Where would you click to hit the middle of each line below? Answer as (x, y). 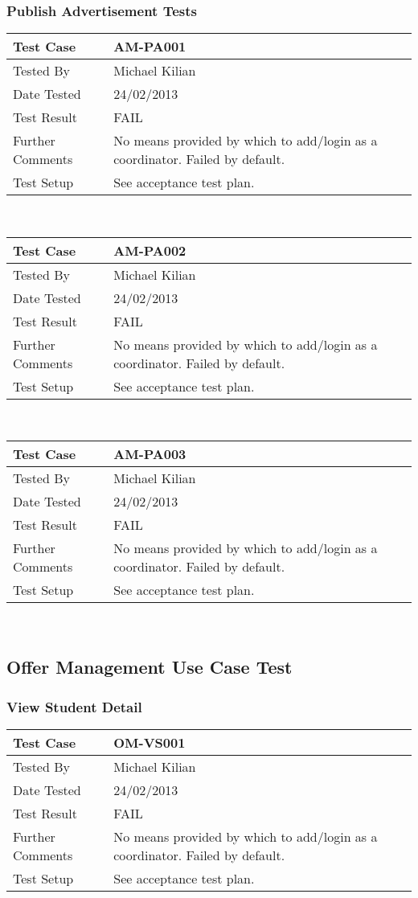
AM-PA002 (150, 250)
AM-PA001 (150, 47)
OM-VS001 (150, 742)
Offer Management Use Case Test (150, 667)
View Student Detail (74, 706)
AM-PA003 (150, 454)
